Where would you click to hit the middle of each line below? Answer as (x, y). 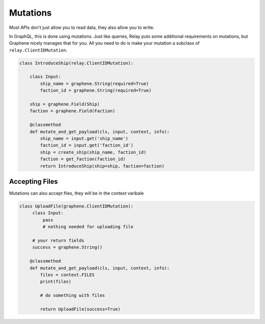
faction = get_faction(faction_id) (83, 159)
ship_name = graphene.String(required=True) (94, 84)
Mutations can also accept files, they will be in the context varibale (77, 193)
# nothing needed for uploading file (88, 227)
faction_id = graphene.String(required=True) (96, 90)
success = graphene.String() (67, 247)
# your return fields (58, 240)
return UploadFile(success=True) (80, 309)
